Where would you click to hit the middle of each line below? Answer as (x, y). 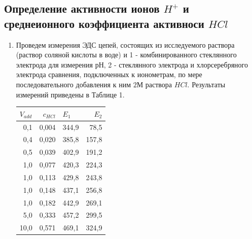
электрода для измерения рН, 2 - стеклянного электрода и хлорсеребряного (132, 64)
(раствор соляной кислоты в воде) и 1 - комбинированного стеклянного (126, 55)
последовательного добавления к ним (73, 84)
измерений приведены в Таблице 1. (70, 94)
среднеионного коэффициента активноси (104, 23)
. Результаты (206, 84)
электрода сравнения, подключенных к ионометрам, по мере (109, 74)
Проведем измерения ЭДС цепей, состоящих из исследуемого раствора (125, 44)
